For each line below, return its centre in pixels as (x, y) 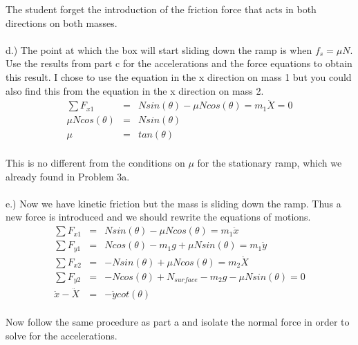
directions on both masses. (62, 22)
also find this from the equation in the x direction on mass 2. (135, 90)
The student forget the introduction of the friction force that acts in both (161, 9)
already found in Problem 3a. (68, 176)
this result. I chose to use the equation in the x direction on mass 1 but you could (179, 76)
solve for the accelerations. (62, 335)
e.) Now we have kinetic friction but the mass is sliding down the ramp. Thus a (173, 203)
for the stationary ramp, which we (270, 163)
